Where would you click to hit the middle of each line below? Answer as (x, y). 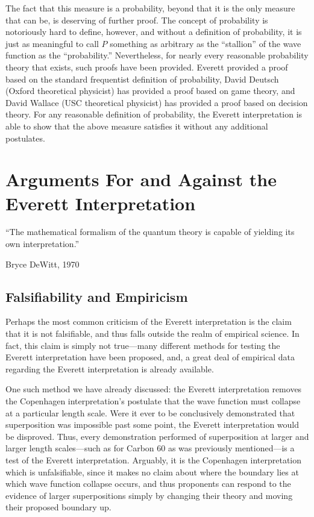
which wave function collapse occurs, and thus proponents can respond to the (148, 484)
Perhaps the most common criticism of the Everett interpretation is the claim (149, 321)
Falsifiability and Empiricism (97, 296)
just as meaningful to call (52, 43)
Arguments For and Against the (141, 179)
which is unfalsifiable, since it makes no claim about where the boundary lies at (152, 472)
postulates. (25, 138)
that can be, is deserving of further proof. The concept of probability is (137, 20)
